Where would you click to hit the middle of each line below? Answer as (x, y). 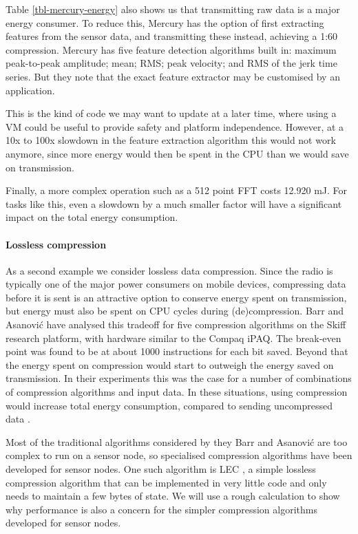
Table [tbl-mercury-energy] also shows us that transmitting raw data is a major (173, 9)
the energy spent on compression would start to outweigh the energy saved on (170, 364)
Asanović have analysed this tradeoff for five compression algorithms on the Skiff (176, 324)
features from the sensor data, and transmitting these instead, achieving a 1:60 (172, 36)
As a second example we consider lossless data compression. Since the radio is (169, 270)
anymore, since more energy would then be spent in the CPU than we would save (177, 153)
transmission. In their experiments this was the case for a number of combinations (179, 378)
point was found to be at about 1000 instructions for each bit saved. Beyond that (177, 351)
